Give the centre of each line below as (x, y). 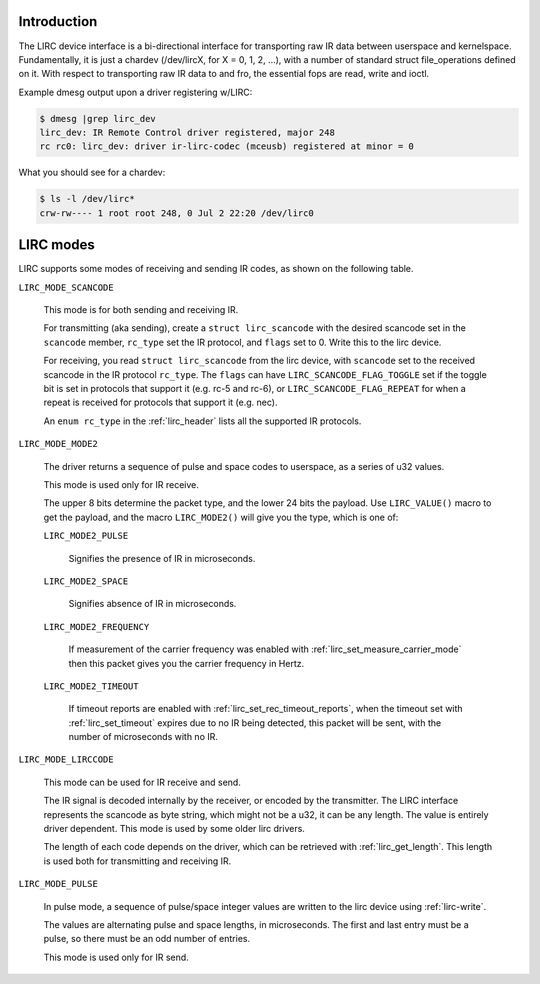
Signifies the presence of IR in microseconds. (162, 558)
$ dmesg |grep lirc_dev (98, 118)
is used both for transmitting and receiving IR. (137, 861)
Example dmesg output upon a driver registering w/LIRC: (135, 92)
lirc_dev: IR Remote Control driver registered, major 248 (187, 133)
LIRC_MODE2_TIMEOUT (91, 686)
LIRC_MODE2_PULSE (86, 536)
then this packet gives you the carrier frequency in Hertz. (186, 663)
